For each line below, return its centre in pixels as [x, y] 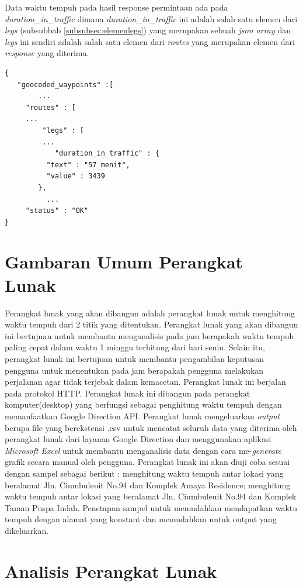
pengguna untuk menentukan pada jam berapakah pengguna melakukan [134, 370]
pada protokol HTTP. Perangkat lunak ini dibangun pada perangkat [128, 393]
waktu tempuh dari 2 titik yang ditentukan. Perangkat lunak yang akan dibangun [151, 324]
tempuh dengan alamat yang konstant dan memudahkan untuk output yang [141, 519]
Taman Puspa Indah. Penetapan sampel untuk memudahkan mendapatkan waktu [151, 507]
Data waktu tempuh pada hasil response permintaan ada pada [116, 7]
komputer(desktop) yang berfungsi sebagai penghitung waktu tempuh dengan [143, 404]
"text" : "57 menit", [88, 165]
